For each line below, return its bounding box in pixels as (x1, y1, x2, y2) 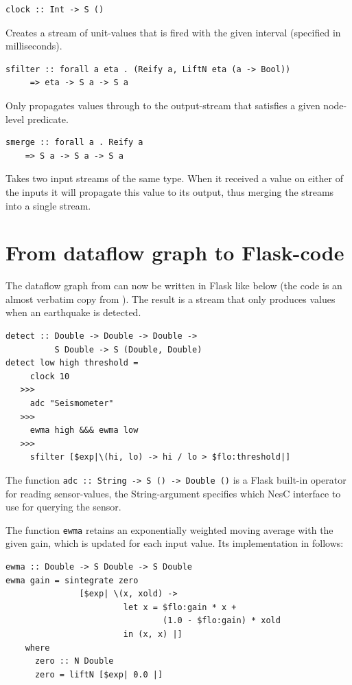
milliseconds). (5, 38, 62, 53)
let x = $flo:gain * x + (123, 602, 237, 612)
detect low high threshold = (5, 358, 139, 368)
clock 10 (30, 371, 70, 381)
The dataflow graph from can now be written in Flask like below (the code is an (5, 278, 342, 293)
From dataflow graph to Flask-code (5, 238, 344, 267)
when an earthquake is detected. (5, 305, 141, 319)
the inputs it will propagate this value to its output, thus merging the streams (5, 184, 334, 199)
